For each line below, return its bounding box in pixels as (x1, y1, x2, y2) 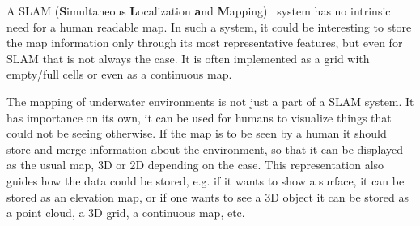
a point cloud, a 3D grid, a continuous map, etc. (6, 204, 245, 221)
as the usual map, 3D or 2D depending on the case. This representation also (6, 156, 384, 173)
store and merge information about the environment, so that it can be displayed (6, 140, 404, 157)
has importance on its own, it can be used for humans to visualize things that (6, 109, 392, 126)
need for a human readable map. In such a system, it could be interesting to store (6, 18, 412, 35)
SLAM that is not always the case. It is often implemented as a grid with (6, 49, 370, 66)
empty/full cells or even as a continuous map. (6, 66, 232, 83)
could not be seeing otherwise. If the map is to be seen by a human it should (6, 125, 387, 142)
